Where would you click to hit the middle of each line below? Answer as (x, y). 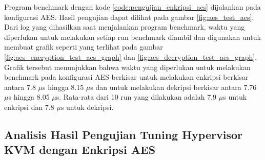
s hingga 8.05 (29, 97)
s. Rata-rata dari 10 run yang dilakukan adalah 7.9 (136, 97)
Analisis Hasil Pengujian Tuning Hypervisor (123, 134)
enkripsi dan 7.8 (29, 107)
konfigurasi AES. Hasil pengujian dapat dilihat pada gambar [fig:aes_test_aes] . (129, 17)
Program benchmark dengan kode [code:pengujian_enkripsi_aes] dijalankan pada (132, 7)
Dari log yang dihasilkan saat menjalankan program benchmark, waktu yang (125, 27)
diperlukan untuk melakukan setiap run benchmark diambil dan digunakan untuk (132, 37)
